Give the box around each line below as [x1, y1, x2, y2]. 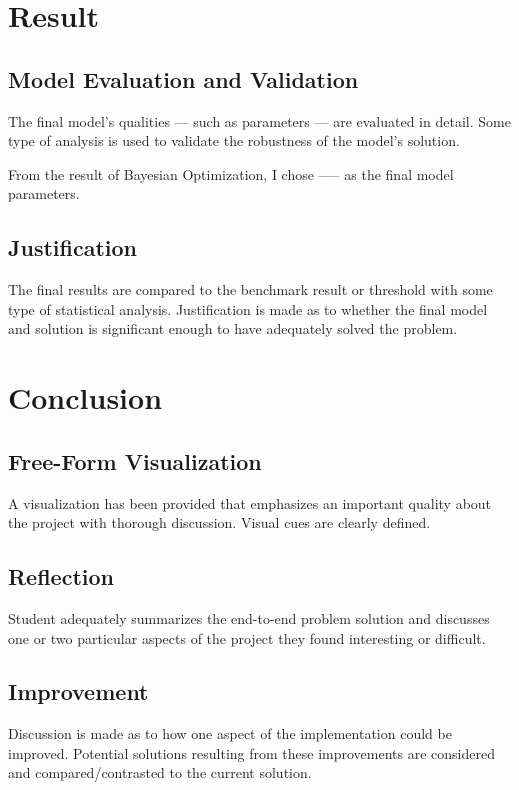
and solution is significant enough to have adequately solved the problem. [8, 318, 458, 339]
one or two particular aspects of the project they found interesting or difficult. [8, 627, 486, 648]
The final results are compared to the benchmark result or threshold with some [8, 279, 493, 300]
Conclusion [8, 377, 163, 418]
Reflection [8, 561, 114, 592]
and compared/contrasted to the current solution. [8, 762, 312, 783]
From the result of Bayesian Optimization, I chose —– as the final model [8, 163, 454, 184]
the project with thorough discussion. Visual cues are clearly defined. [8, 512, 431, 533]
